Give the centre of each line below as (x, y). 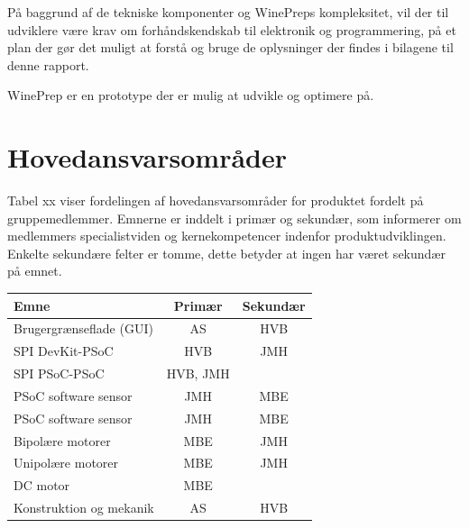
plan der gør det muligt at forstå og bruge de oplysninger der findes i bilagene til (230, 47)
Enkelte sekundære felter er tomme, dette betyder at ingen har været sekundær (226, 253)
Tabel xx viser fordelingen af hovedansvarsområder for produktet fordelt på (216, 200)
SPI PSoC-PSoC (59, 373)
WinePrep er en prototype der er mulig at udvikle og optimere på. (191, 95)
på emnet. (35, 271)
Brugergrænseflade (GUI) (83, 328)
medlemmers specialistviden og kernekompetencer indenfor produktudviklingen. (227, 236)
